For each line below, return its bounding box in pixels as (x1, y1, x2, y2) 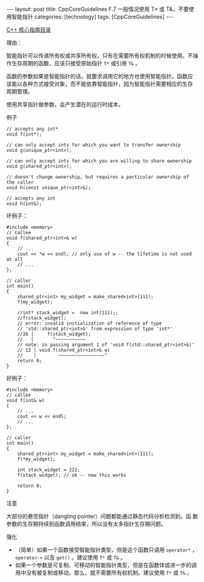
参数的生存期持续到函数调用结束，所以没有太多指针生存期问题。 (6, 520, 166, 527)
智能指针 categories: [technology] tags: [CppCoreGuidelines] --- (11, 13, 174, 20)
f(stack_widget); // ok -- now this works (17, 472, 127, 478)
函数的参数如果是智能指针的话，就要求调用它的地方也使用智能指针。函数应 (6, 73, 193, 80)
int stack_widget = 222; (17, 467, 80, 473)
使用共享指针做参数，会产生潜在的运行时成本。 (6, 101, 124, 108)
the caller (6, 179, 34, 185)
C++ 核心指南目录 (6, 26, 51, 33)
